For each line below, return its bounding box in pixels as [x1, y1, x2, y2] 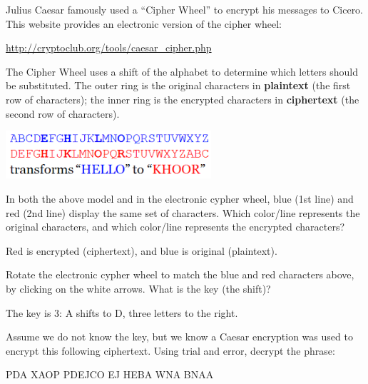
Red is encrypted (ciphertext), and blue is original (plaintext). [6, 243, 277, 258]
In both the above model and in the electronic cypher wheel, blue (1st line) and [6, 191, 354, 206]
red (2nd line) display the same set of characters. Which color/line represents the [6, 205, 360, 220]
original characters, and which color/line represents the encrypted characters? [6, 219, 345, 234]
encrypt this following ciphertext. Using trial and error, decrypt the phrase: [6, 343, 335, 358]
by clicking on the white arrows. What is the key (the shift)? [6, 281, 271, 295]
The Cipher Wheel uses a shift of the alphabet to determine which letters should [6, 64, 358, 79]
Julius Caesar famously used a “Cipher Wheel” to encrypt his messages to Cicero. [6, 2, 364, 16]
